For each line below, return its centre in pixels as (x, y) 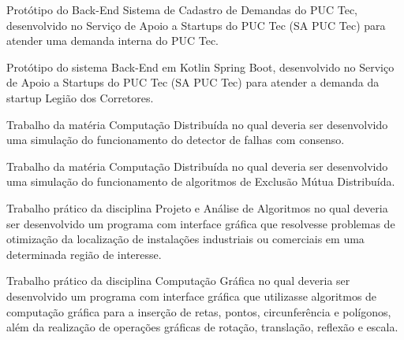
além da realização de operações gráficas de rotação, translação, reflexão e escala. (202, 327)
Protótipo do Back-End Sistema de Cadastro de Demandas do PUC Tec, (182, 9)
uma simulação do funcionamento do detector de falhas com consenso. (176, 140)
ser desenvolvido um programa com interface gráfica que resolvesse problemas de (201, 223)
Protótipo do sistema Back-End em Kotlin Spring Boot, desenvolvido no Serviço (200, 67)
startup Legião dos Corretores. (80, 97)
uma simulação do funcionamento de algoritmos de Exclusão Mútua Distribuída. (201, 181)
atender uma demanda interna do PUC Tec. (112, 41)
